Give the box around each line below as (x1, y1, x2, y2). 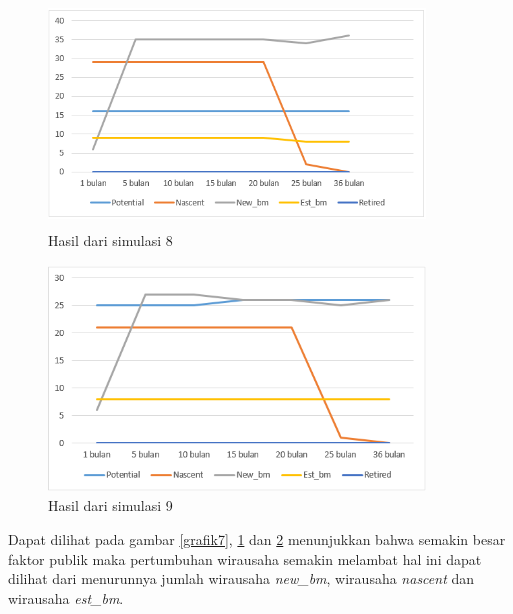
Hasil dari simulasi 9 (48, 495, 173, 516)
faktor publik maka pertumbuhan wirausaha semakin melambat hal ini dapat (8, 548, 482, 569)
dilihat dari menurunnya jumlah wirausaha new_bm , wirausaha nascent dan (8, 568, 475, 589)
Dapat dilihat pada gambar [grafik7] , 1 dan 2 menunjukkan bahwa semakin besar (8, 528, 506, 549)
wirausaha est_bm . (8, 587, 124, 608)
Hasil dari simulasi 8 (48, 230, 173, 251)
